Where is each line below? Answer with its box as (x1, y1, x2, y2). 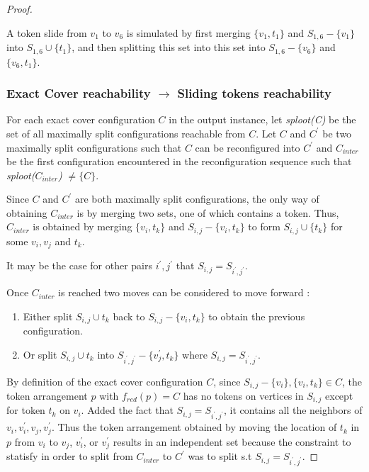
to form (248, 219, 280, 234)
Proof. (6, 1, 33, 16)
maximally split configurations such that (6, 140, 182, 154)
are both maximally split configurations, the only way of (74, 191, 319, 206)
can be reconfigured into (195, 140, 300, 154)
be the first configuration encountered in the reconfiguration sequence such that (6, 154, 352, 169)
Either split (23, 308, 73, 323)
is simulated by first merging (126, 25, 251, 40)
